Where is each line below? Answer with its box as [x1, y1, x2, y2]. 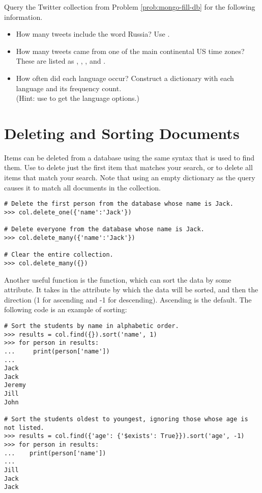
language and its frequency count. [16, 83, 122, 93]
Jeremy [4, 381, 26, 389]
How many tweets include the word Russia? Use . [16, 29, 170, 39]
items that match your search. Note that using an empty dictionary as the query [4, 172, 255, 183]
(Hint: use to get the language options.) [16, 93, 139, 103]
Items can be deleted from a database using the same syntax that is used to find [4, 152, 255, 162]
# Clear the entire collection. [4, 251, 113, 259]
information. [4, 11, 43, 22]
